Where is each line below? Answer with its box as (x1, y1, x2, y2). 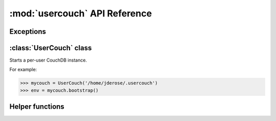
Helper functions (9, 103, 65, 111)
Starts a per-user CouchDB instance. (9, 57, 87, 64)
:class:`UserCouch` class (9, 44, 92, 52)
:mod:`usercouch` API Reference (9, 8, 152, 19)
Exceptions (9, 27, 46, 36)
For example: (9, 67, 37, 73)
